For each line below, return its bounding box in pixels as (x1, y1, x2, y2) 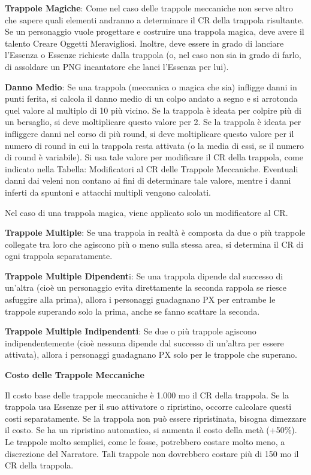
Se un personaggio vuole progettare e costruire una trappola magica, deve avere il (5, 25, 304, 38)
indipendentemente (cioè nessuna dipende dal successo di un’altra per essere (5, 336, 284, 349)
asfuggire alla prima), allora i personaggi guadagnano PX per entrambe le (5, 293, 276, 306)
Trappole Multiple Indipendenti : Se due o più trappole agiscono (5, 325, 256, 337)
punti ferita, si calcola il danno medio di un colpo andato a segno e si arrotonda (5, 92, 298, 105)
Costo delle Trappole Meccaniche (5, 369, 144, 381)
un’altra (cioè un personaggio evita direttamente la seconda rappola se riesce (5, 281, 286, 294)
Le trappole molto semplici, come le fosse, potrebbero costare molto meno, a (5, 436, 285, 447)
